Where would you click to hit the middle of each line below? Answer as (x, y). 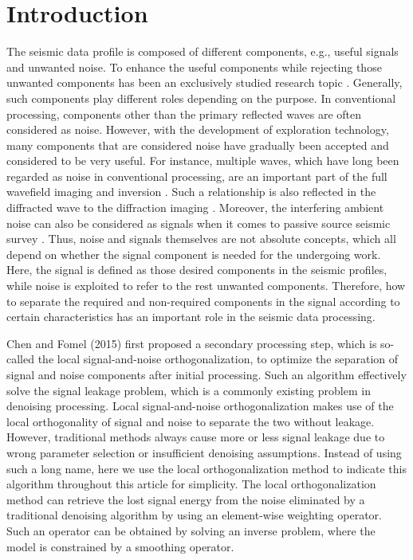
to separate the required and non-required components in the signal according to (203, 301)
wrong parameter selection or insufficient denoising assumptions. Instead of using (204, 452)
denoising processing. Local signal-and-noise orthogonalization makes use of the (200, 406)
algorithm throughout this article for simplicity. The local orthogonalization (191, 484)
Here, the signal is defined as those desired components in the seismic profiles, (197, 270)
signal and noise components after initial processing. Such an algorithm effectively (206, 374)
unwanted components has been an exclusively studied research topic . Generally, (205, 82)
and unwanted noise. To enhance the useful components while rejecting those (194, 67)
